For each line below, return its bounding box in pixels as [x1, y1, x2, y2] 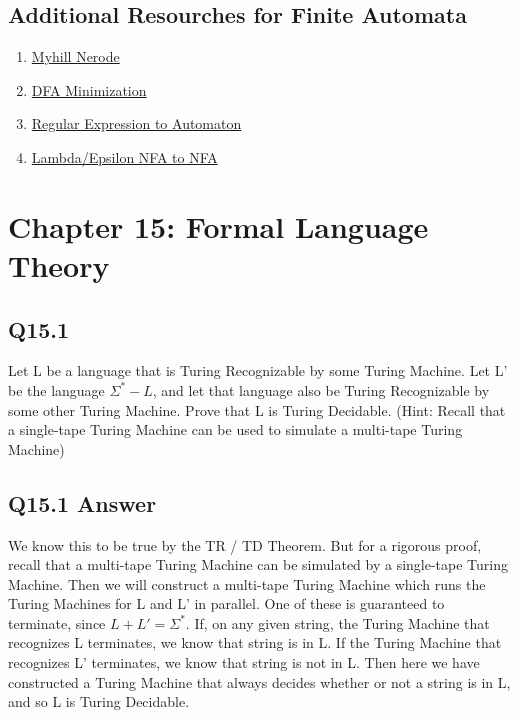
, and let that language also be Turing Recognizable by [152, 379, 490, 400]
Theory [8, 244, 110, 285]
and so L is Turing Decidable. [8, 691, 190, 712]
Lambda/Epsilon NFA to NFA [31, 146, 218, 167]
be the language [8, 379, 105, 400]
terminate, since [8, 612, 106, 633]
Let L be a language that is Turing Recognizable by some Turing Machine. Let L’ [8, 360, 508, 381]
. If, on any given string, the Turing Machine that [185, 612, 490, 633]
